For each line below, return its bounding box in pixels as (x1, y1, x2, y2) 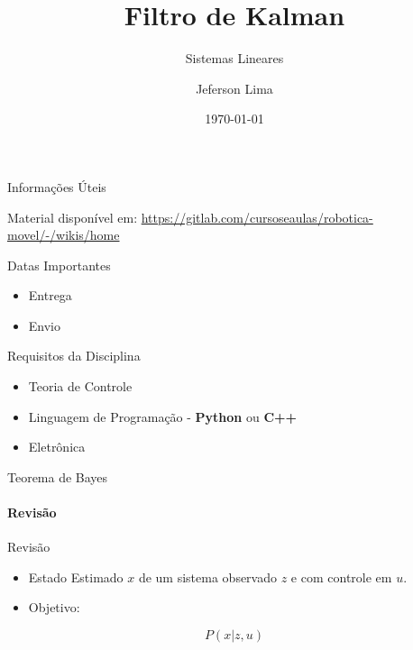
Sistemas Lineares (185, 49, 284, 68)
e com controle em (290, 567, 392, 586)
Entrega (28, 286, 72, 305)
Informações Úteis (7, 177, 106, 196)
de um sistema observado (138, 567, 278, 586)
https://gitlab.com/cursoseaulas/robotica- (141, 207, 373, 226)
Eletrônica (28, 437, 86, 456)
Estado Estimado (28, 567, 124, 586)
